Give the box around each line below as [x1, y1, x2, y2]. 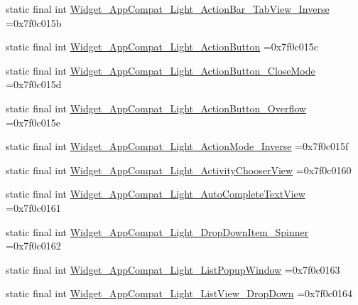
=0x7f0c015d [6, 77, 62, 92]
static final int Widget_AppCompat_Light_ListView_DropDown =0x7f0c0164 [6, 286, 352, 301]
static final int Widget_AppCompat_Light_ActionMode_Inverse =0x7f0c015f [6, 139, 349, 154]
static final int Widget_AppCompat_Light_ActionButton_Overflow [6, 100, 306, 115]
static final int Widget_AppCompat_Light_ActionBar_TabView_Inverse [6, 1, 330, 16]
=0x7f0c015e [6, 114, 60, 129]
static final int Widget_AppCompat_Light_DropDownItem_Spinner [6, 224, 309, 239]
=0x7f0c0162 [6, 238, 61, 253]
